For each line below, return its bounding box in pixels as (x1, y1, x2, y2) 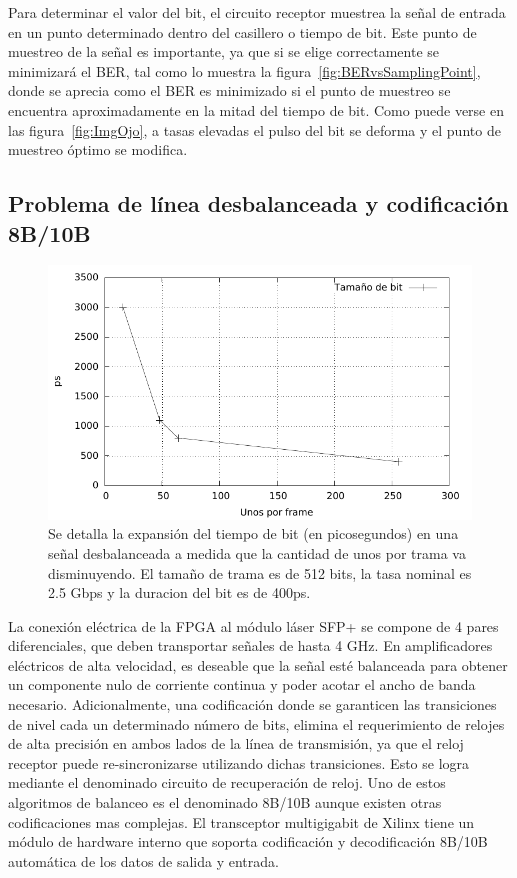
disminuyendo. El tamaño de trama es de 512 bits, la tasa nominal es (48, 562, 472, 583)
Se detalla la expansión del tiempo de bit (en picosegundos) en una (48, 523, 459, 544)
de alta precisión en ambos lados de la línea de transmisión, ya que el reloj (8, 733, 464, 754)
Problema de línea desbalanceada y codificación (8, 188, 509, 219)
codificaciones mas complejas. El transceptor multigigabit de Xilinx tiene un (8, 811, 475, 832)
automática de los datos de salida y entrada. (8, 850, 279, 871)
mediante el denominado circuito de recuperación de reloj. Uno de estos (8, 772, 446, 793)
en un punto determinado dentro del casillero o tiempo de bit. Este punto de (8, 21, 477, 42)
